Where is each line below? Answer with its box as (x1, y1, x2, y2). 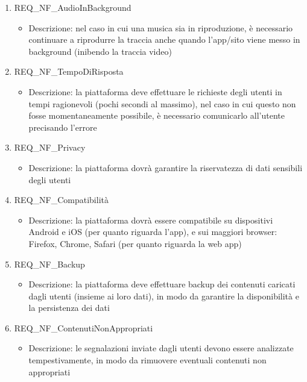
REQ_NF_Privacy (14, 141, 86, 154)
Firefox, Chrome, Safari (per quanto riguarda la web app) (28, 237, 242, 249)
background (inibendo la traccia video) (28, 45, 172, 57)
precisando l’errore (28, 121, 97, 133)
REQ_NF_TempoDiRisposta (14, 65, 124, 78)
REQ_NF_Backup (14, 257, 85, 270)
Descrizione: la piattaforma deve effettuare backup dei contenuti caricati (28, 278, 296, 290)
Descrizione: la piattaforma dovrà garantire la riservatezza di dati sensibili (28, 161, 303, 174)
